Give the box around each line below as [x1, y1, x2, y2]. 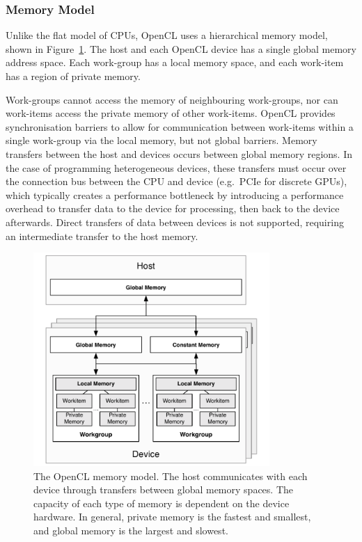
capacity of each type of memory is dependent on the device [33, 495, 290, 510]
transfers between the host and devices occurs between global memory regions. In [6, 146, 352, 161]
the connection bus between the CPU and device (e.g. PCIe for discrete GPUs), [6, 174, 347, 189]
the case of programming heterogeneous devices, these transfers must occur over [6, 160, 347, 175]
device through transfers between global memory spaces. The [33, 482, 293, 497]
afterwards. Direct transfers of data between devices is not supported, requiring [6, 214, 344, 229]
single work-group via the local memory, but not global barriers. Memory [6, 133, 317, 148]
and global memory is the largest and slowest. [33, 523, 228, 538]
